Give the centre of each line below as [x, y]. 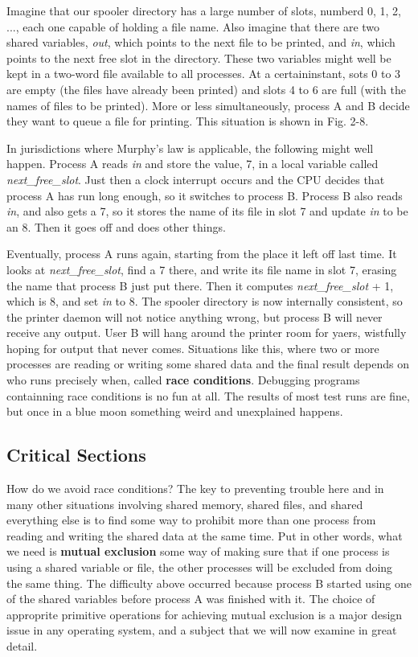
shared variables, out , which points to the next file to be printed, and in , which [201, 42]
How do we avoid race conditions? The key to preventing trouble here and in [195, 489]
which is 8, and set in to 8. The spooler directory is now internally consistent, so [205, 301]
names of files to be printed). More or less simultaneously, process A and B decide [208, 105]
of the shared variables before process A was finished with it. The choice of [191, 599]
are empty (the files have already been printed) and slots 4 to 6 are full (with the [206, 89]
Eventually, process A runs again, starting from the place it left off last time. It [202, 254]
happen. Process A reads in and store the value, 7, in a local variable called [193, 164]
